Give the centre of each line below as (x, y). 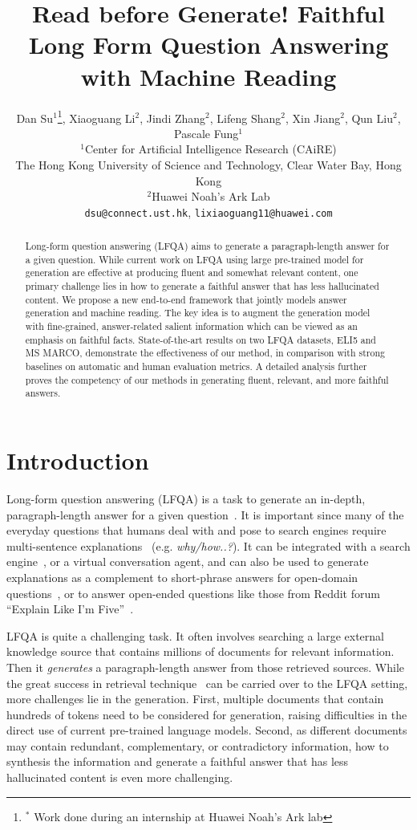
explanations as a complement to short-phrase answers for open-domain (182, 577)
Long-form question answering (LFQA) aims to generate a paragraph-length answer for (207, 246)
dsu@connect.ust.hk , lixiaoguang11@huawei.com (208, 212)
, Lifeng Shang (245, 118)
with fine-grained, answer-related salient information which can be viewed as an (191, 326)
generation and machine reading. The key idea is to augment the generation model (198, 313)
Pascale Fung (206, 133)
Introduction (78, 460)
